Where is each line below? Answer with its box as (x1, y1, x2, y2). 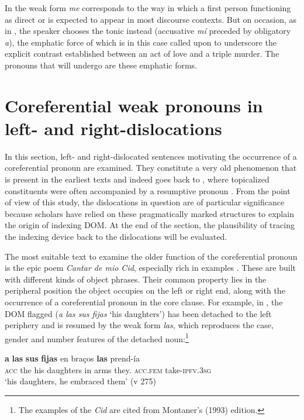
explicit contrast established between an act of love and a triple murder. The (5, 47, 279, 60)
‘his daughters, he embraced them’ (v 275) (5, 375, 156, 387)
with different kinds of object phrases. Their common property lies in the (5, 273, 267, 285)
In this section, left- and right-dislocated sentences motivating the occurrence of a (5, 150, 297, 162)
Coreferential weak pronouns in (5, 93, 263, 117)
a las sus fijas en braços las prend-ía (5, 352, 140, 364)
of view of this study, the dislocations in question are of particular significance (5, 196, 285, 208)
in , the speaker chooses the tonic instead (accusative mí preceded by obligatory (5, 25, 291, 37)
